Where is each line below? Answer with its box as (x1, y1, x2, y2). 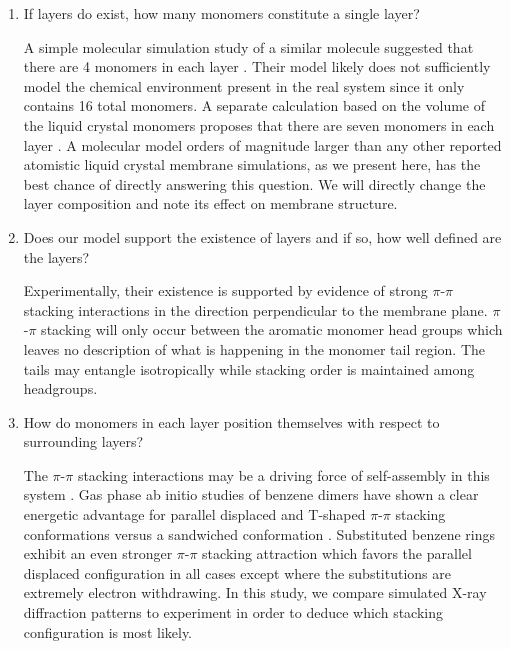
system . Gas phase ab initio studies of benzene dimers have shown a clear (23, 484, 479, 505)
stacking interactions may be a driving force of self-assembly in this (77, 464, 490, 485)
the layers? (23, 246, 90, 267)
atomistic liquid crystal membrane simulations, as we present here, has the (23, 154, 481, 175)
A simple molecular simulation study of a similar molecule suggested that (23, 36, 474, 57)
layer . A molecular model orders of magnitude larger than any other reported (23, 134, 502, 155)
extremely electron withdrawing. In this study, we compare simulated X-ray (23, 582, 487, 603)
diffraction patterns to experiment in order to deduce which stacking (23, 602, 443, 623)
